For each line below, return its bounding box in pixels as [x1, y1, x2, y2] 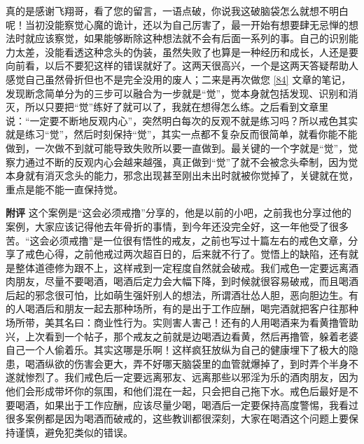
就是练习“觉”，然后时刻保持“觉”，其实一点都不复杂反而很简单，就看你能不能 [6, 127, 358, 141]
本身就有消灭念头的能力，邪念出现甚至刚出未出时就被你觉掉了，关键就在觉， [6, 168, 358, 183]
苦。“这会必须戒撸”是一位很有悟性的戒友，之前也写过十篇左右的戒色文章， [6, 233, 349, 247]
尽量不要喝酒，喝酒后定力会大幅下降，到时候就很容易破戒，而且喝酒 [44, 274, 358, 289]
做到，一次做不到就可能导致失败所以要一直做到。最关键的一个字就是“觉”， [6, 140, 349, 155]
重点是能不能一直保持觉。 [6, 181, 123, 196]
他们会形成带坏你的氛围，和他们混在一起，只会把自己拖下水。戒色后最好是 [6, 384, 349, 398]
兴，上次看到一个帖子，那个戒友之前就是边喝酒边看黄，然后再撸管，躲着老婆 [6, 328, 358, 343]
